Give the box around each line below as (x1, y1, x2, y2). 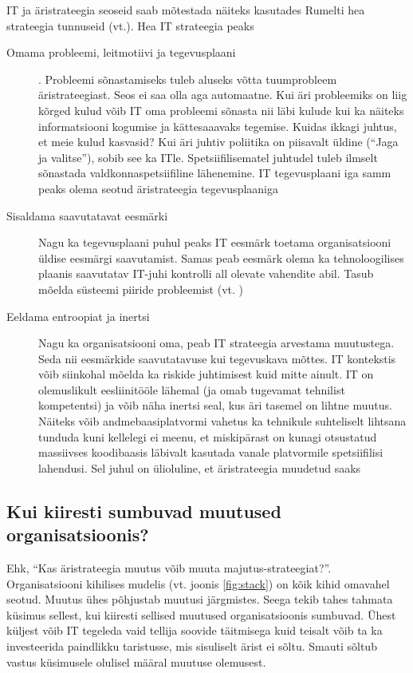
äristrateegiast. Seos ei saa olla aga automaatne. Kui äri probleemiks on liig (38, 86, 407, 103)
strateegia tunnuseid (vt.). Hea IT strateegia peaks (6, 17, 254, 34)
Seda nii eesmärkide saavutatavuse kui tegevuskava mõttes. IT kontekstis (38, 350, 396, 366)
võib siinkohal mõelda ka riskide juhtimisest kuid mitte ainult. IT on (38, 366, 374, 382)
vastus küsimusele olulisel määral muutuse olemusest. (6, 653, 266, 670)
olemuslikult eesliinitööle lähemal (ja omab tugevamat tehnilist (38, 381, 345, 398)
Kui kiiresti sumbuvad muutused (6, 498, 281, 523)
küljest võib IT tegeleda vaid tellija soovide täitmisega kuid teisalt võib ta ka (6, 622, 383, 639)
